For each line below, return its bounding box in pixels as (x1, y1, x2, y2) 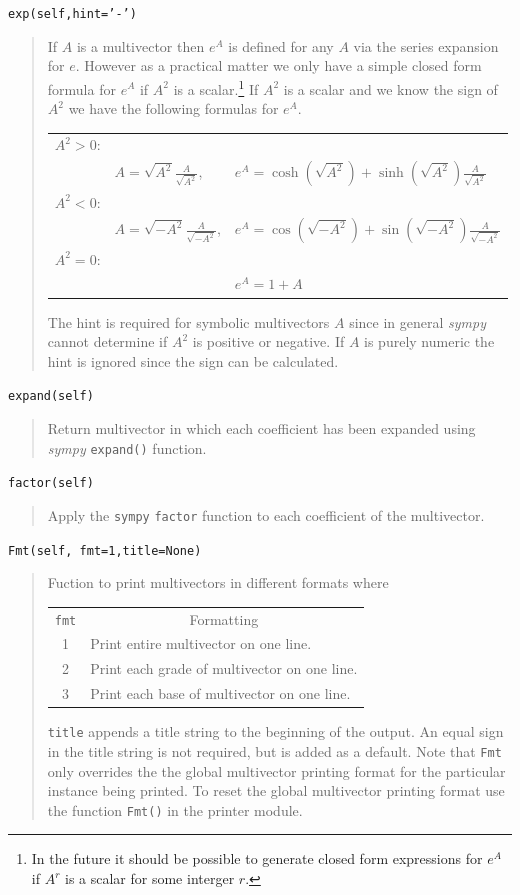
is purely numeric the (364, 331, 495, 352)
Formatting (189, 608, 259, 629)
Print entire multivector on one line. (90, 633, 312, 654)
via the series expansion (353, 35, 499, 56)
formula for (47, 78, 116, 99)
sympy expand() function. (47, 437, 207, 458)
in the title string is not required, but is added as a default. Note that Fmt (47, 740, 502, 761)
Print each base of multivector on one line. (90, 683, 351, 704)
